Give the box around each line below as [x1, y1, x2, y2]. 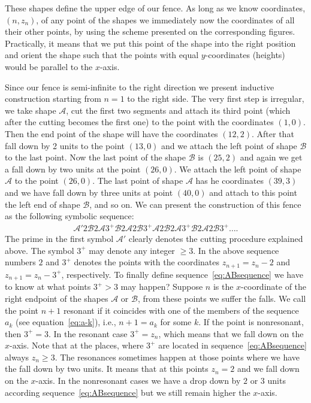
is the [213, 280, 234, 293]
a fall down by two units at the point [5, 162, 141, 175]
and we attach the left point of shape [161, 139, 297, 151]
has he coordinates [195, 174, 264, 187]
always [5, 350, 29, 363]
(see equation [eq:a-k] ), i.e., [15, 316, 116, 328]
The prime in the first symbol [5, 232, 114, 245]
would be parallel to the [5, 60, 93, 72]
